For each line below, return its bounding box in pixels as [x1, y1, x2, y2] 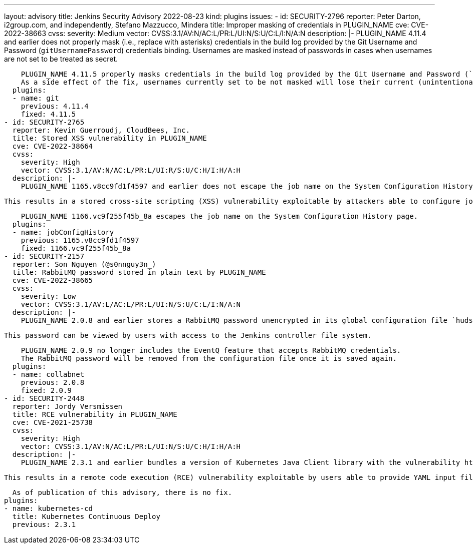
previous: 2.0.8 [21, 378, 85, 386]
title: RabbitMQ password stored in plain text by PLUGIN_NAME [12, 268, 266, 276]
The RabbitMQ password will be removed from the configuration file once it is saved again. [21, 354, 397, 362]
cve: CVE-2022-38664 [12, 142, 93, 150]
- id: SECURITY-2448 [4, 394, 85, 402]
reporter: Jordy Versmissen [12, 402, 123, 410]
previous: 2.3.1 [12, 520, 76, 528]
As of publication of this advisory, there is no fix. [12, 488, 232, 496]
